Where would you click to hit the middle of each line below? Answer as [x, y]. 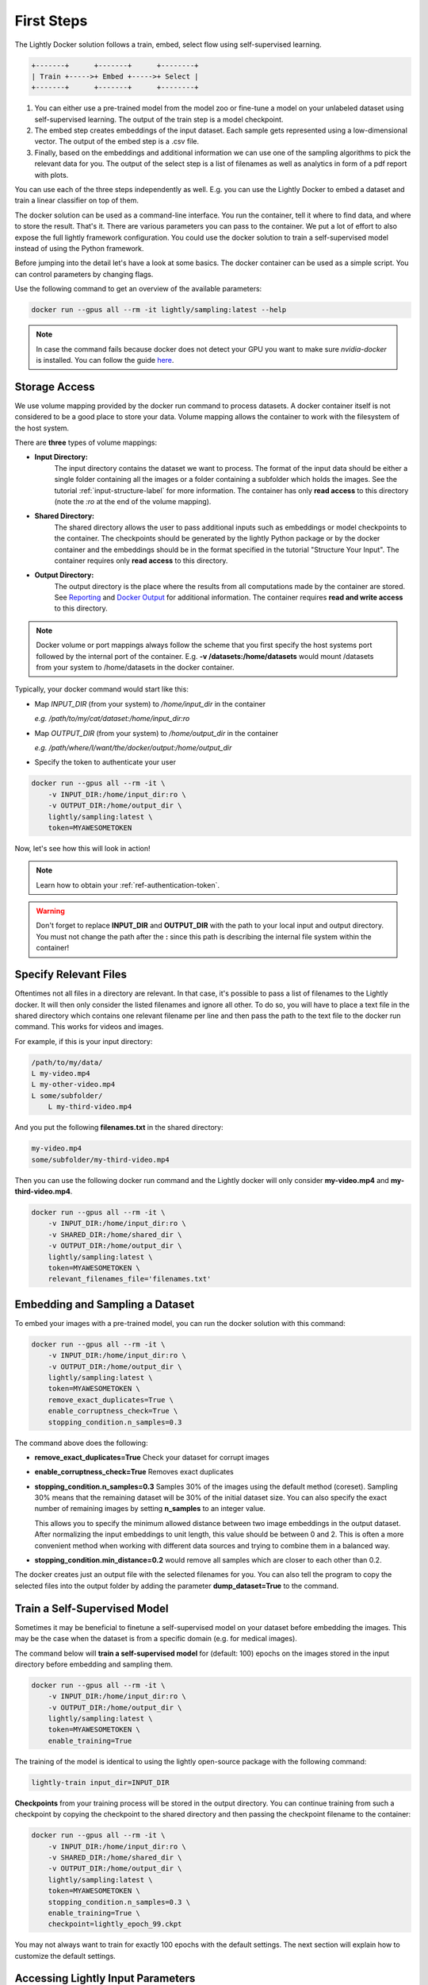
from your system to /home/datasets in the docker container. [135, 668]
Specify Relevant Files [71, 975]
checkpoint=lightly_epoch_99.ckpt [115, 1924]
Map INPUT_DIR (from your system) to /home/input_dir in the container [150, 703]
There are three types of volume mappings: [86, 442]
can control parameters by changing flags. [84, 274]
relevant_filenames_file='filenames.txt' [130, 1279]
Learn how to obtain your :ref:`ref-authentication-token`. [128, 885]
